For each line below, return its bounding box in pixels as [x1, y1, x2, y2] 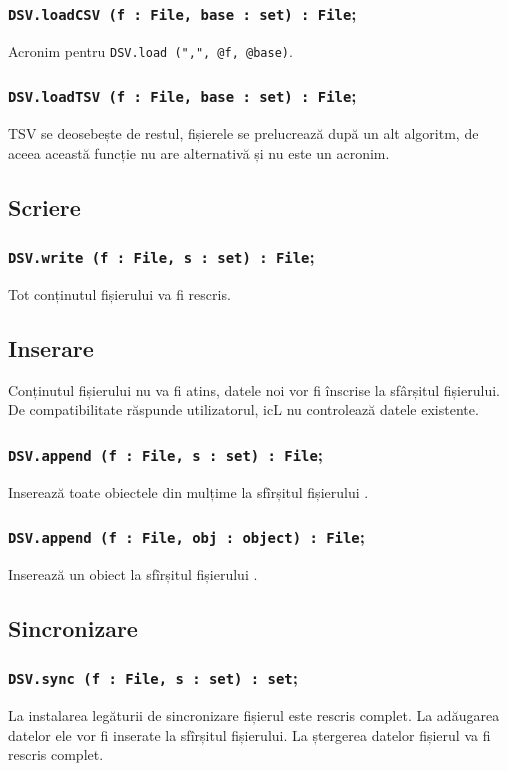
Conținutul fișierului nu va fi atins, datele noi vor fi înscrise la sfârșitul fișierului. [8, 379, 500, 400]
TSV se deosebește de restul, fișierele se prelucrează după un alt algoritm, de [8, 123, 479, 144]
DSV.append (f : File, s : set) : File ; [8, 441, 323, 466]
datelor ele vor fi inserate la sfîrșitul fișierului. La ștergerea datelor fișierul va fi [8, 724, 491, 745]
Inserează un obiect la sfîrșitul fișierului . [8, 564, 258, 585]
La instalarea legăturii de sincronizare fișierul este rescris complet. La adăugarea [8, 705, 500, 726]
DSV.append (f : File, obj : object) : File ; [8, 524, 365, 549]
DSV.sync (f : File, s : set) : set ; [8, 665, 298, 690]
